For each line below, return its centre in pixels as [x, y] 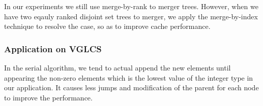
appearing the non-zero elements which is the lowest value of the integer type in [129, 77]
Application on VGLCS [53, 48]
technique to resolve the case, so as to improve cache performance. [107, 26]
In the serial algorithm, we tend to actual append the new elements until [118, 67]
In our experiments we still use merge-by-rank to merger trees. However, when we [131, 6]
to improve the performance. [48, 97]
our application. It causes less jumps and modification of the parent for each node [131, 87]
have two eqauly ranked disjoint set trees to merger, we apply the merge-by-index [131, 16]
